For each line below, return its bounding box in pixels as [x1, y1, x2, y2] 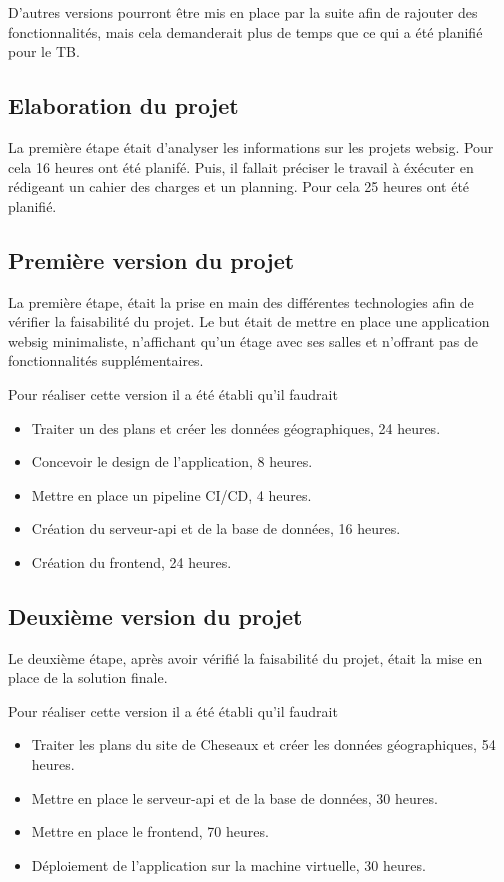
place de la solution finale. [8, 667, 168, 688]
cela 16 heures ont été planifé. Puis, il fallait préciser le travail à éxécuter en [8, 156, 474, 177]
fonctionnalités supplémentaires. [8, 350, 204, 371]
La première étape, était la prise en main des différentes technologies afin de [8, 291, 474, 312]
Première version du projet [8, 244, 295, 275]
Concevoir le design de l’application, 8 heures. [31, 451, 313, 472]
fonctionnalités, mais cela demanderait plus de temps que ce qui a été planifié [8, 21, 483, 42]
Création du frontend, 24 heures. [31, 551, 232, 572]
